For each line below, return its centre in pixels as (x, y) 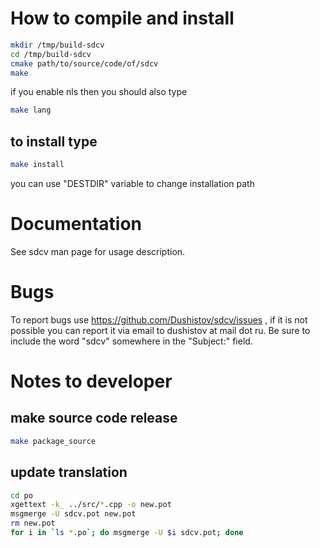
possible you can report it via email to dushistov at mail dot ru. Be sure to (160, 330)
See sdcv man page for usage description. (98, 251)
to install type (54, 141)
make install (37, 165)
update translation (69, 472)
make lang (31, 110)
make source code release (94, 418)
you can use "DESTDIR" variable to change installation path (132, 183)
